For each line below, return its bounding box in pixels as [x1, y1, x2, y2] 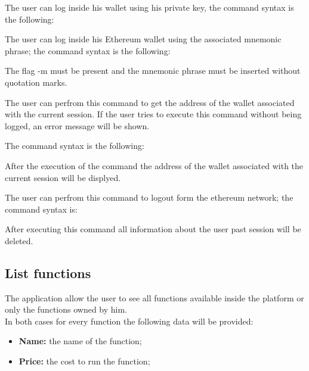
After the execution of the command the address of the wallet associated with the [5, 159, 304, 172]
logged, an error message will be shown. [5, 119, 150, 132]
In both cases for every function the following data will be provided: [5, 314, 254, 327]
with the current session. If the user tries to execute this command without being [5, 108, 302, 120]
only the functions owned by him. [5, 303, 128, 316]
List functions [5, 263, 91, 282]
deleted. [5, 234, 33, 247]
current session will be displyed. [5, 171, 121, 183]
